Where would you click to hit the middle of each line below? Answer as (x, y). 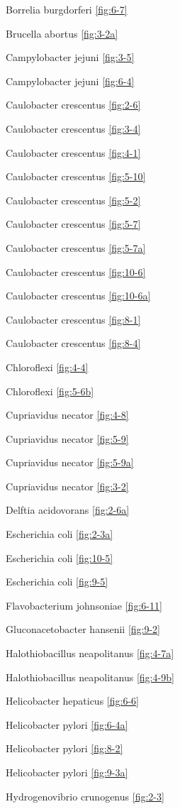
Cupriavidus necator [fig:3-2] (67, 486)
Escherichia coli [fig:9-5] (57, 582)
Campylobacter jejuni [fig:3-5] (70, 57)
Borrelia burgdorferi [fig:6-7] (67, 9)
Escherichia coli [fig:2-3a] (60, 534)
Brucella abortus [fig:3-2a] (62, 33)
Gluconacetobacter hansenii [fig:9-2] (83, 629)
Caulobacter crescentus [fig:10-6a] (78, 296)
